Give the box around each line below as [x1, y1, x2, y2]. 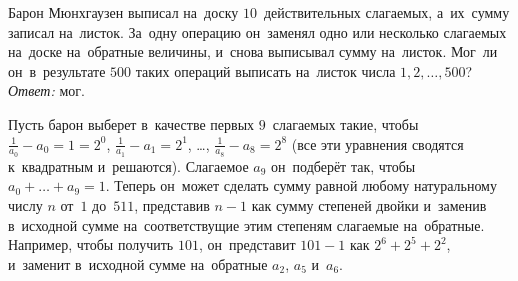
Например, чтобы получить [8, 234, 174, 255]
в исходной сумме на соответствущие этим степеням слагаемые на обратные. [8, 214, 485, 235]
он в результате [8, 60, 106, 81]
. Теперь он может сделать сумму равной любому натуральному [105, 175, 497, 196]
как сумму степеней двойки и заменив [251, 194, 487, 215]
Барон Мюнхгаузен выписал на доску [8, 2, 239, 22]
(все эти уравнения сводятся [291, 133, 464, 154]
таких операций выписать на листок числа [135, 60, 396, 81]
